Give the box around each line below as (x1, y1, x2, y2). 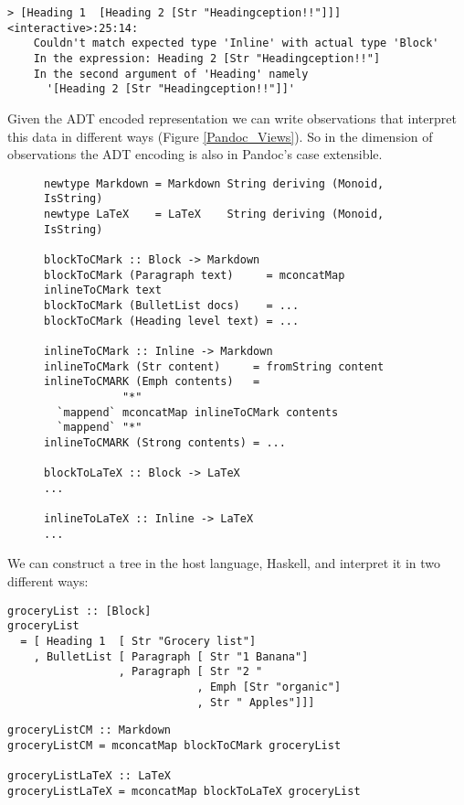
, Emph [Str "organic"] (196, 680, 342, 693)
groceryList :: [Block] (7, 604, 152, 617)
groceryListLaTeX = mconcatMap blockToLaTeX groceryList (7, 784, 361, 798)
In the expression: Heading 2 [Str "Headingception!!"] (33, 51, 381, 65)
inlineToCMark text (44, 284, 162, 297)
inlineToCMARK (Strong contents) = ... (44, 435, 286, 449)
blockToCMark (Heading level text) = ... (44, 314, 300, 327)
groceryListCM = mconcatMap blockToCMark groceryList (7, 738, 342, 752)
